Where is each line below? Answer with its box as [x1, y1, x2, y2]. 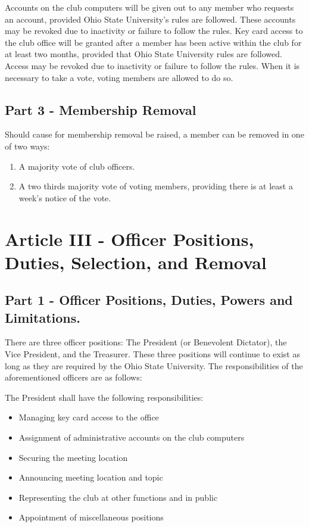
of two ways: [5, 139, 50, 152]
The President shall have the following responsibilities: [5, 391, 204, 403]
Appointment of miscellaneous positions [18, 511, 164, 523]
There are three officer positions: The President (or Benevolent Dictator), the [5, 336, 287, 348]
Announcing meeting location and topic [18, 471, 163, 484]
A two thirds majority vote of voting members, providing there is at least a [18, 180, 293, 192]
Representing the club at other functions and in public [18, 491, 218, 503]
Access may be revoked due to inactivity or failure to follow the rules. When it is [5, 59, 300, 71]
